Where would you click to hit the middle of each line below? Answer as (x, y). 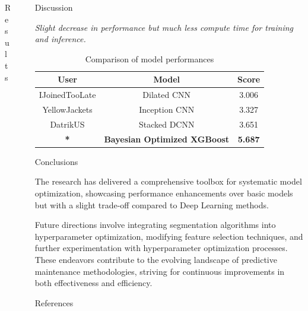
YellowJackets (67, 110)
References (54, 302)
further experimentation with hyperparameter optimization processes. (161, 248)
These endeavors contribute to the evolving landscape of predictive (156, 259)
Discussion (54, 7)
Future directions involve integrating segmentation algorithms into (155, 225)
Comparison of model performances (150, 58)
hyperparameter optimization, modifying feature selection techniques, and (169, 236)
